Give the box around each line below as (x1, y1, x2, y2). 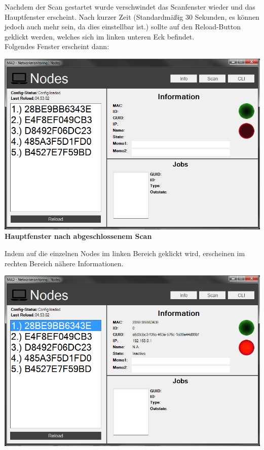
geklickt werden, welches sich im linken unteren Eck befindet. (5, 31, 195, 42)
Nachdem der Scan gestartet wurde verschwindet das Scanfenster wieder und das (5, 2, 255, 12)
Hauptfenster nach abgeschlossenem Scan (5, 231, 152, 241)
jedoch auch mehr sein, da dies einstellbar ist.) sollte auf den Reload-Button (5, 21, 241, 32)
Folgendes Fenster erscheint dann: (5, 41, 109, 52)
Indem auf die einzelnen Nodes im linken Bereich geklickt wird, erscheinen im (5, 248, 245, 259)
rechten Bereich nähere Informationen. (5, 258, 124, 268)
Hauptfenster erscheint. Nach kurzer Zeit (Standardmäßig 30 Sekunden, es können (5, 11, 259, 22)
